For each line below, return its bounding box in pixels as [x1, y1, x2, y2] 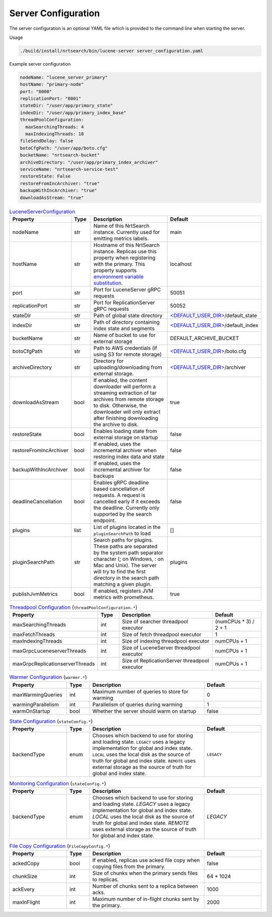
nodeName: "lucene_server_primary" [20, 74, 108, 80]
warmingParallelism [12, 701, 59, 708]
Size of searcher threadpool [121, 618, 188, 625]
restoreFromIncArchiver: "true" [20, 180, 100, 186]
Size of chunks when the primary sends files [92, 870, 198, 877]
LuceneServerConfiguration [9, 208, 76, 215]
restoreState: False [20, 173, 71, 179]
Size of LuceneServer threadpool [121, 644, 201, 651]
